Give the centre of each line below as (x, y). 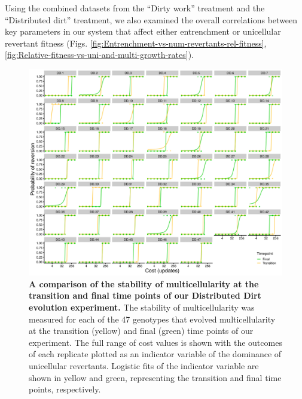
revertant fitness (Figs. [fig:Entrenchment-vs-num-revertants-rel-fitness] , (136, 43)
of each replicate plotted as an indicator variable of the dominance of (155, 354)
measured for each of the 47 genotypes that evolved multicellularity (152, 319)
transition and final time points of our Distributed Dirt (145, 295)
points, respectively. (65, 389)
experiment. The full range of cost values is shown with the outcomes (155, 342)
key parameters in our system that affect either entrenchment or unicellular (143, 31)
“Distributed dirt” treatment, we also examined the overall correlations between (151, 19)
